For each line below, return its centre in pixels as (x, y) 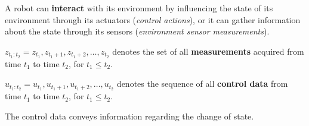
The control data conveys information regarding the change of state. (129, 116)
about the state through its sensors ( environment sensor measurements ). (137, 31)
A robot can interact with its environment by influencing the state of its (139, 8)
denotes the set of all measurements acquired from (208, 51)
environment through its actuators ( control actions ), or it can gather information (153, 19)
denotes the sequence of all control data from (202, 84)
